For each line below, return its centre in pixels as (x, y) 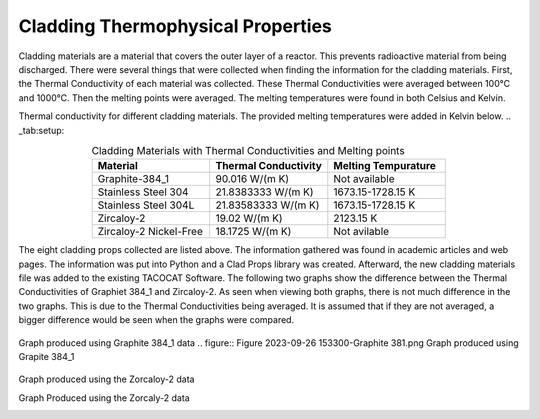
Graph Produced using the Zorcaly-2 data (104, 397)
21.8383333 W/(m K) (264, 192)
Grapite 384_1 (46, 356)
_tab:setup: (41, 130)
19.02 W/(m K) (249, 218)
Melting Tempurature (385, 166)
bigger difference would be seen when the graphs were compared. (156, 320)
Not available (364, 179)
